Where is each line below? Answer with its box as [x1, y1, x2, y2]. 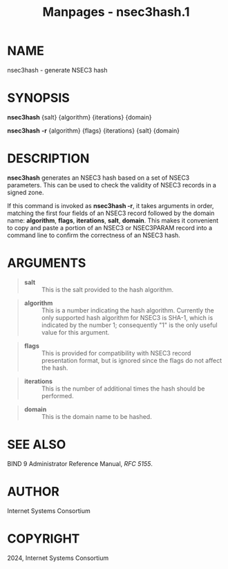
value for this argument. [41, 328, 110, 336]
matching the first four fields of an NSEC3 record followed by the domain [7, 209, 215, 217]
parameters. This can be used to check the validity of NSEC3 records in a [7, 180, 216, 189]
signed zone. [7, 188, 44, 196]
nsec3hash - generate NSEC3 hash [7, 66, 108, 74]
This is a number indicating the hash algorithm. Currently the [41, 306, 214, 315]
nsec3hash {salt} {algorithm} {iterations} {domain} [7, 113, 152, 121]
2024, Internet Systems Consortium [7, 554, 109, 562]
